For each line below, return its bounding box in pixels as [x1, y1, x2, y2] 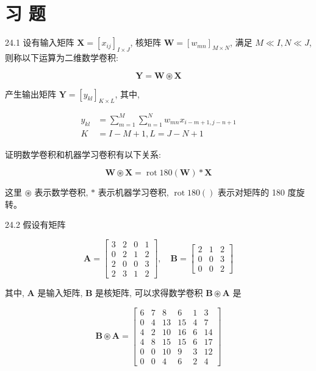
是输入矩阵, [37, 286, 83, 299]
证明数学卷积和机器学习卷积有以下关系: [5, 147, 161, 160]
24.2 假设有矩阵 [5, 218, 66, 231]
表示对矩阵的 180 [218, 186, 285, 199]
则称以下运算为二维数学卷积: [5, 51, 118, 63]
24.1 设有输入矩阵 [5, 36, 74, 49]
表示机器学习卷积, [98, 186, 169, 199]
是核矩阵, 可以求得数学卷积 [95, 286, 203, 299]
